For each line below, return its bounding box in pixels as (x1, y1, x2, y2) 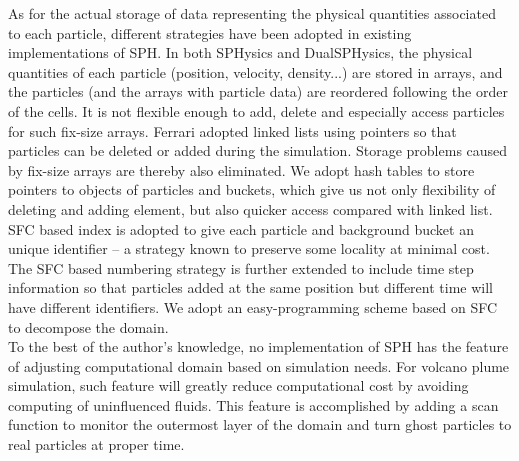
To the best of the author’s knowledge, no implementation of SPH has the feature (8, 336, 509, 357)
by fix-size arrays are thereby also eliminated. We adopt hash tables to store (8, 159, 475, 180)
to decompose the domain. (8, 316, 169, 337)
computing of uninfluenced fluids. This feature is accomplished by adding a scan (8, 394, 499, 415)
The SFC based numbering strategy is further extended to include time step (8, 257, 474, 278)
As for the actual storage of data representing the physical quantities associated (8, 3, 496, 23)
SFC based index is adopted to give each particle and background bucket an (8, 218, 474, 239)
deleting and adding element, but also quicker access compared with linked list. (8, 198, 493, 219)
